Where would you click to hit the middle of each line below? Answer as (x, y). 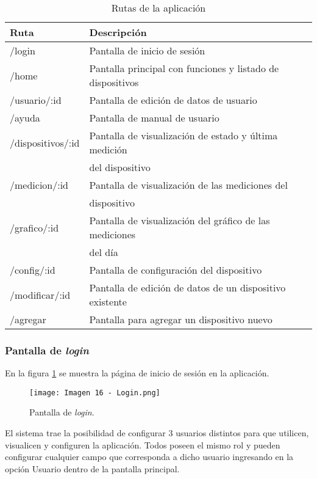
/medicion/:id (39, 185)
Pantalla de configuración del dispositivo (176, 270)
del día (104, 252)
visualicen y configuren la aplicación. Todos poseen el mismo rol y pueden (143, 444)
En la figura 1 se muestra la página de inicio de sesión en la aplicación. (137, 373)
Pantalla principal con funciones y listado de (184, 68)
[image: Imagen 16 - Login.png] (95, 393)
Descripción (118, 32)
